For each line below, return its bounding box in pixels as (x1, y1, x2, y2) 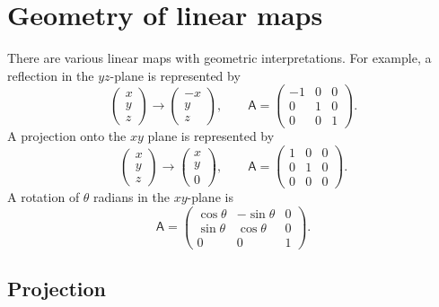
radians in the (93, 188, 170, 206)
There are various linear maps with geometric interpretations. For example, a (7, 48, 432, 67)
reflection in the (7, 66, 94, 84)
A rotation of (7, 188, 80, 206)
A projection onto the (7, 127, 127, 145)
